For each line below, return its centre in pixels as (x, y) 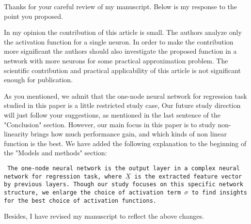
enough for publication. (39, 80)
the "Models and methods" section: (55, 153)
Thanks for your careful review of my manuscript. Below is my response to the (121, 6)
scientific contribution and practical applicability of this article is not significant (122, 70)
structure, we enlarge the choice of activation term (93, 192)
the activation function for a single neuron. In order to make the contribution (119, 41)
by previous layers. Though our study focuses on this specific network (124, 185)
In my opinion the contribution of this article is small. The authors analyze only (123, 32)
